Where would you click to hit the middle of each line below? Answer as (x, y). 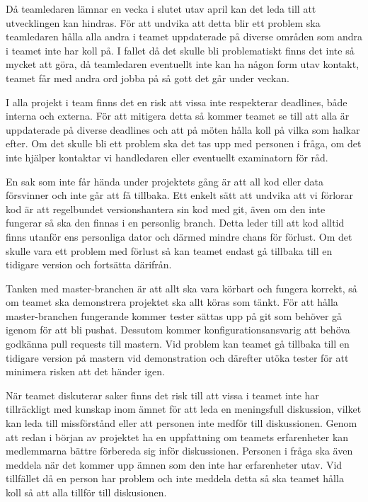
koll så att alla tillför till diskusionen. (86, 492)
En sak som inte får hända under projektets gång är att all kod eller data (165, 181)
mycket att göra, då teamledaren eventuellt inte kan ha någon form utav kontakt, (183, 64)
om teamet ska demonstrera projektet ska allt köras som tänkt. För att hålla (172, 302)
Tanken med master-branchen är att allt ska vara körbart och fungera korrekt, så (182, 288)
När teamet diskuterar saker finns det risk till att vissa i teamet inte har (162, 395)
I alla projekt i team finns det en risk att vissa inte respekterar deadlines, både (177, 102)
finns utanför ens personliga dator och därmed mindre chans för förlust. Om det (179, 236)
